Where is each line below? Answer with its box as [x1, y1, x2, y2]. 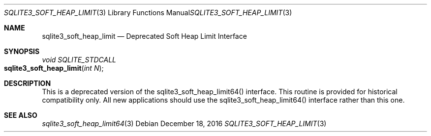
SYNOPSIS [4, 47, 40, 55]
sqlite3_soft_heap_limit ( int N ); [4, 64, 104, 72]
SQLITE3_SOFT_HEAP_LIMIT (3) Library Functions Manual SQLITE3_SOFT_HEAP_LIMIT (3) [4, 8, 292, 17]
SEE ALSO [4, 111, 37, 119]
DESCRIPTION [4, 79, 51, 87]
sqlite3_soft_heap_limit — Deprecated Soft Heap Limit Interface [42, 32, 247, 40]
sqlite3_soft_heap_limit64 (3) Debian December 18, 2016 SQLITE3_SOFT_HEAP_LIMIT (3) [42, 119, 327, 128]
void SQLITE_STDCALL [42, 55, 116, 64]
